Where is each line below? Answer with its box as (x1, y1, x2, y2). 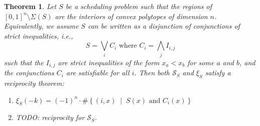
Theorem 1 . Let (4, 1, 57, 11)
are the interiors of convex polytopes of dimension (55, 11, 208, 21)
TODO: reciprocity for (16, 112, 85, 122)
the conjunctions (4, 67, 54, 78)
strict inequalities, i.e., (4, 30, 73, 41)
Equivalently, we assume (4, 21, 79, 31)
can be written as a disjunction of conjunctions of (87, 21, 240, 31)
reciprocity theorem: (4, 77, 64, 88)
